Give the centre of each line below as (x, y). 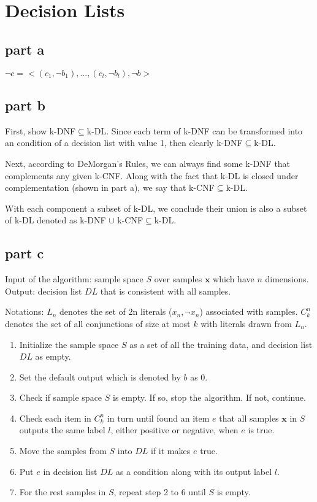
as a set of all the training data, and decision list (221, 344)
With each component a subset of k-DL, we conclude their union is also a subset (156, 208)
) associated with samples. (249, 311)
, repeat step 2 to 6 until (160, 492)
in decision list (70, 471)
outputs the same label (62, 430)
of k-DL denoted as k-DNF (55, 220)
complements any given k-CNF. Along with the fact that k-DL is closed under (152, 175)
